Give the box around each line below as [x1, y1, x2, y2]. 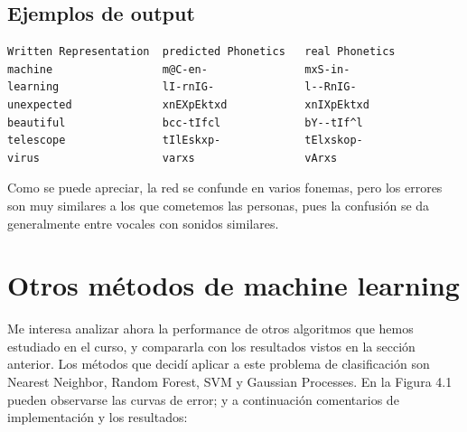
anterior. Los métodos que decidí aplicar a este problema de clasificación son [7, 354, 430, 373]
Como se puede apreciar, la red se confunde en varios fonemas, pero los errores [7, 178, 443, 197]
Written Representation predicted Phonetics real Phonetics [7, 45, 396, 59]
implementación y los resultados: [7, 408, 188, 427]
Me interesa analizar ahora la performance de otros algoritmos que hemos [7, 319, 414, 338]
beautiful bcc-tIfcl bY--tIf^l [7, 116, 363, 129]
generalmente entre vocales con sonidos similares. [7, 213, 279, 232]
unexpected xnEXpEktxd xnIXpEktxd [7, 98, 369, 111]
